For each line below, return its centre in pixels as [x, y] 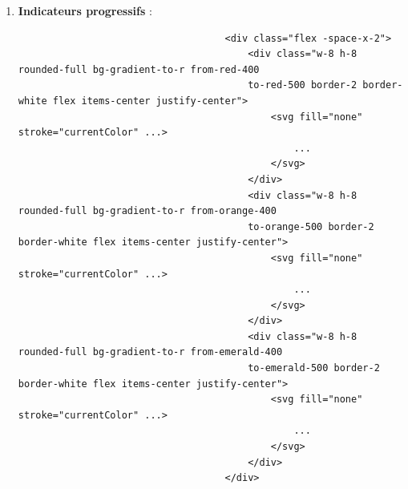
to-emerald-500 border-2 [314, 368]
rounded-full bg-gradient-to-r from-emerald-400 [150, 352]
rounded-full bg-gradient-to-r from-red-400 [139, 69]
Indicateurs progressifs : [85, 10]
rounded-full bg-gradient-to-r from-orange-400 [147, 211]
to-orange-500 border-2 [311, 226]
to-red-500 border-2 [303, 85]
